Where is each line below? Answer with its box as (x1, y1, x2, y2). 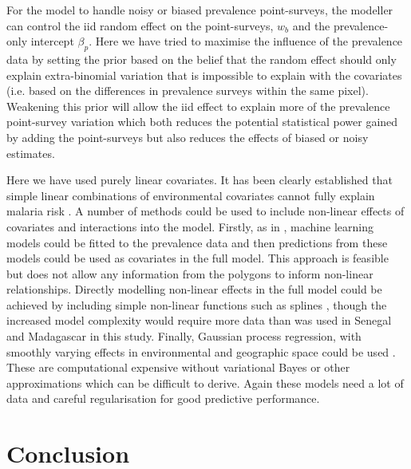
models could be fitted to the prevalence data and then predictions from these (6, 234, 388, 250)
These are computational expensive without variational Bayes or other (6, 359, 350, 376)
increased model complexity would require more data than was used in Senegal (6, 312, 392, 329)
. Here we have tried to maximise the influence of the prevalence (89, 33, 403, 49)
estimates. (6, 144, 55, 161)
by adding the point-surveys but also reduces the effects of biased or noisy (6, 128, 369, 145)
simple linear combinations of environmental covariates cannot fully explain (6, 187, 375, 203)
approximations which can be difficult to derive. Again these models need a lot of (6, 374, 404, 391)
